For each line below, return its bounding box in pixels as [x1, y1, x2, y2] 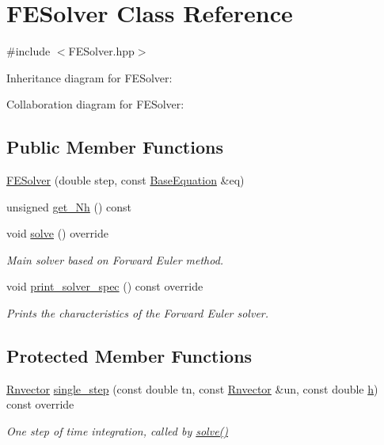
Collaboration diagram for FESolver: [6, 96, 184, 112]
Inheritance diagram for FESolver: [6, 69, 173, 86]
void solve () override [6, 225, 108, 242]
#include [6, 43, 51, 59]
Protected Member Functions [6, 344, 253, 368]
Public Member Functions [6, 135, 223, 159]
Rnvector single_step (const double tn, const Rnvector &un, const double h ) [6, 380, 378, 397]
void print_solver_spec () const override [6, 278, 203, 295]
